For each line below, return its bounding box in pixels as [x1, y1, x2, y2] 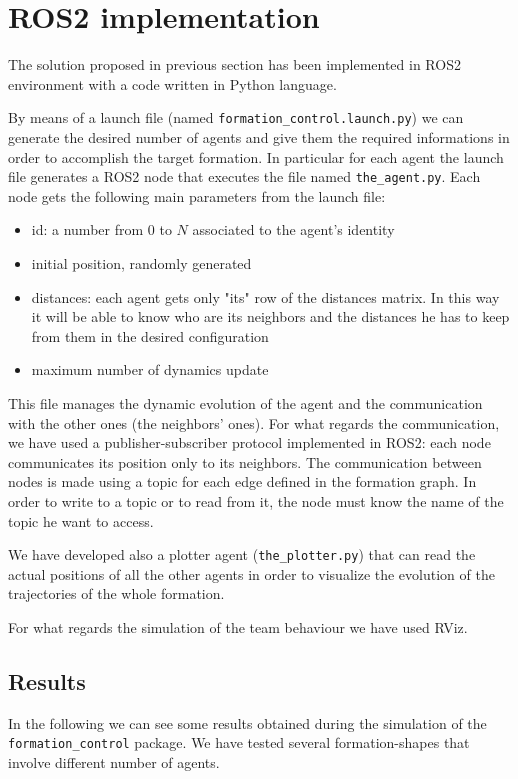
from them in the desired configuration [31, 325, 269, 346]
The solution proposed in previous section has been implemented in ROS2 [8, 54, 461, 75]
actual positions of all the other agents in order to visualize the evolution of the [8, 563, 495, 584]
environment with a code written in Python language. [8, 73, 337, 94]
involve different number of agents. [8, 752, 220, 773]
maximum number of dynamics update [31, 359, 269, 380]
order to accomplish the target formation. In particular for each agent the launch [8, 146, 504, 167]
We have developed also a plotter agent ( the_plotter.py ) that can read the [8, 544, 476, 565]
